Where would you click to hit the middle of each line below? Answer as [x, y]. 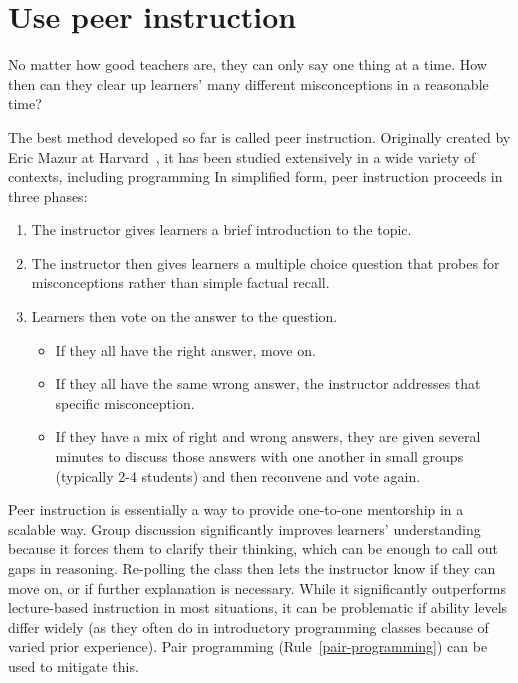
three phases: [48, 195]
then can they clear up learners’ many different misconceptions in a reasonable [248, 83]
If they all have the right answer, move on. [185, 349]
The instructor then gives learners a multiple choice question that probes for [265, 262]
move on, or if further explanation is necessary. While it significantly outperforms [257, 587]
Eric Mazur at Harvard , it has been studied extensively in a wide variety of [242, 156]
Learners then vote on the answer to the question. [184, 316]
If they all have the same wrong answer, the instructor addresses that [268, 383]
